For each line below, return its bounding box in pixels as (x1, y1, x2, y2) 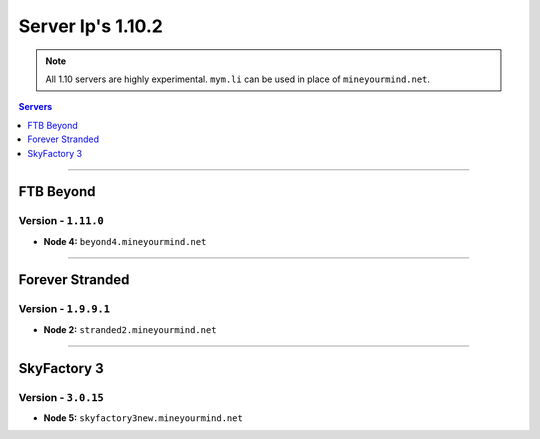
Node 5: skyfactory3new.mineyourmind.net (43, 411, 244, 424)
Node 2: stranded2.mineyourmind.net (43, 323, 217, 335)
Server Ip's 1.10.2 (18, 15, 164, 37)
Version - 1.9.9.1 (18, 302, 110, 316)
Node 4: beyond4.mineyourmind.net (43, 235, 207, 247)
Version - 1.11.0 (18, 214, 104, 228)
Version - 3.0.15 (18, 390, 104, 404)
